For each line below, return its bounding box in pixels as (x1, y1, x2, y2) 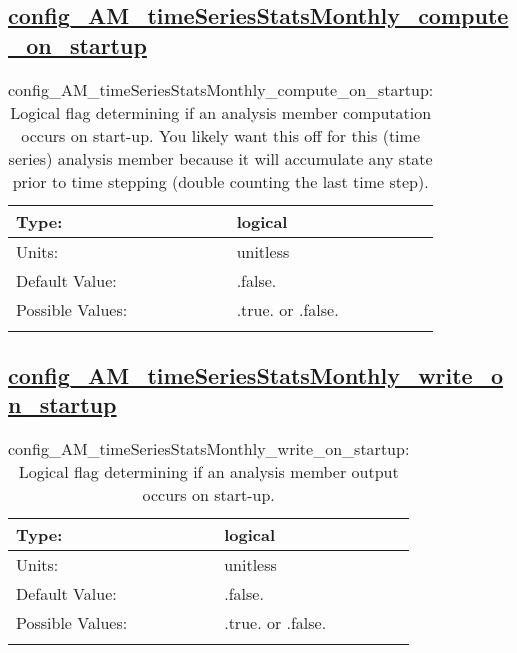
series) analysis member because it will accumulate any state (8, 146, 433, 170)
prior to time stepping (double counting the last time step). (12, 169, 429, 193)
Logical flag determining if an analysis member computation (10, 100, 432, 124)
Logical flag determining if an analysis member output (18, 460, 399, 484)
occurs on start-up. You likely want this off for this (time (21, 123, 421, 147)
